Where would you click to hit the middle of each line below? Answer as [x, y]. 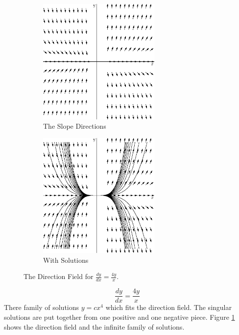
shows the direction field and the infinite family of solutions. [94, 326]
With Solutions [66, 260]
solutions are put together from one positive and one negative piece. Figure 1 [119, 317]
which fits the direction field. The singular [168, 307]
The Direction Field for [59, 276]
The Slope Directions [75, 126]
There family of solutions [42, 307]
